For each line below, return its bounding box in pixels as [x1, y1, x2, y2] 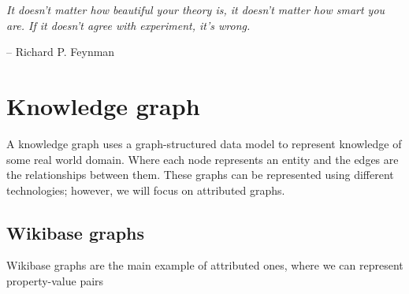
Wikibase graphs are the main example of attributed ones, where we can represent [6, 257, 403, 274]
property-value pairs [6, 273, 104, 289]
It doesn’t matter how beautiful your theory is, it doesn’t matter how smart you [6, 2, 385, 17]
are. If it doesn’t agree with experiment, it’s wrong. [6, 17, 251, 33]
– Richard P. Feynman [6, 43, 115, 60]
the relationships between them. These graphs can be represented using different [6, 166, 394, 183]
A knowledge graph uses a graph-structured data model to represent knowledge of [6, 135, 402, 151]
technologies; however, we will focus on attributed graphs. [6, 181, 285, 198]
